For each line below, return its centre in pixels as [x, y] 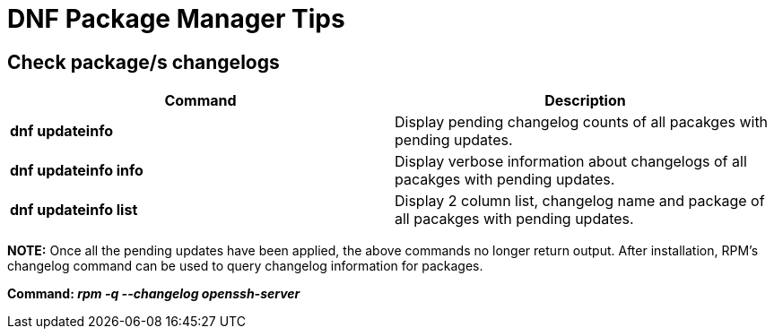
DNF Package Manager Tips [176, 19]
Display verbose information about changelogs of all [571, 162]
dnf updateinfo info [77, 171]
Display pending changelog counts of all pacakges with [582, 122]
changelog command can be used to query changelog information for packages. [245, 266]
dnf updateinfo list [74, 210]
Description [585, 101]
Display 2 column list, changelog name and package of [580, 201]
